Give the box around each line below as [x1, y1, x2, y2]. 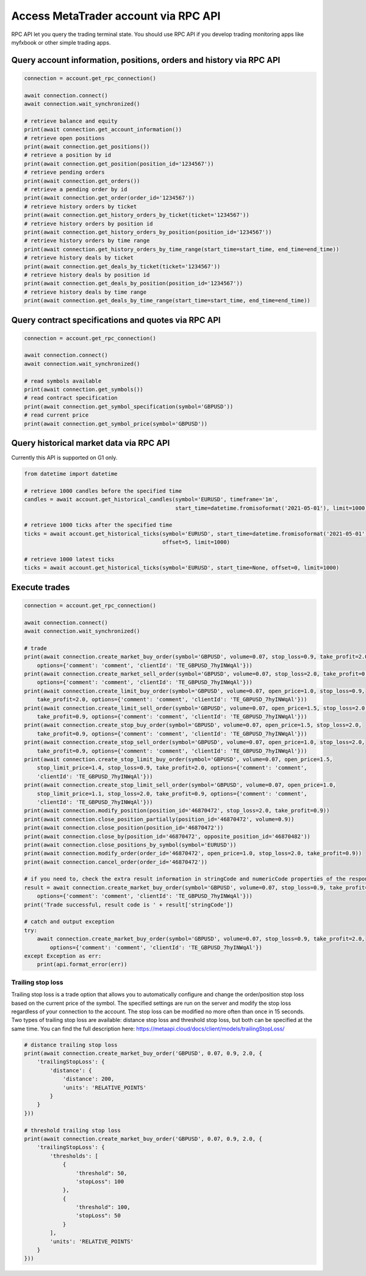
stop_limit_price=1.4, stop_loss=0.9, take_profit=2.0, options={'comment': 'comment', [37, 764, 307, 771]
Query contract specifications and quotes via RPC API [11, 315, 221, 325]
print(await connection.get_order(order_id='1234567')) [24, 194, 195, 202]
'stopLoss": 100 [75, 1178, 124, 1185]
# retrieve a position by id [24, 151, 112, 159]
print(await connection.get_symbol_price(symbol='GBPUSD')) [24, 420, 208, 427]
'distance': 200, [62, 1076, 115, 1082]
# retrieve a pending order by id [24, 186, 127, 193]
